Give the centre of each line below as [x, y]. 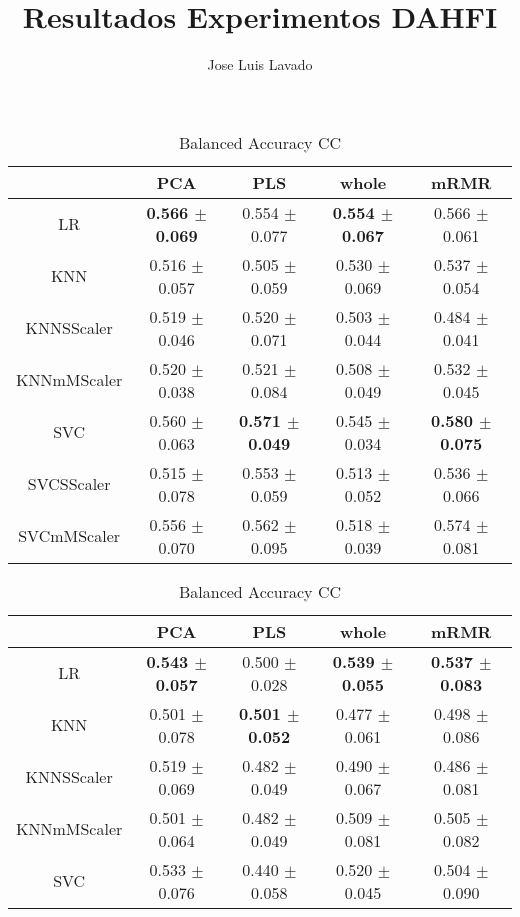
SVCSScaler [69, 484]
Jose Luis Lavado [260, 64]
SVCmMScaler [69, 536]
